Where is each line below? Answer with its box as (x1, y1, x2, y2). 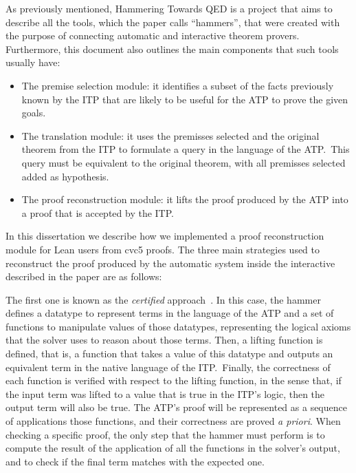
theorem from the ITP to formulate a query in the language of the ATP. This (21, 142, 350, 156)
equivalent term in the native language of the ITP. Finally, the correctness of (5, 359, 331, 374)
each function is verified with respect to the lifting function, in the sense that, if (5, 373, 342, 388)
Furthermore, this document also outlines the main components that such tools (5, 41, 339, 56)
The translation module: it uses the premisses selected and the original (21, 128, 320, 143)
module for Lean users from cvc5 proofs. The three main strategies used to (5, 242, 320, 256)
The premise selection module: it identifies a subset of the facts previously (21, 78, 334, 92)
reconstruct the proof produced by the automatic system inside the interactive (5, 255, 335, 270)
